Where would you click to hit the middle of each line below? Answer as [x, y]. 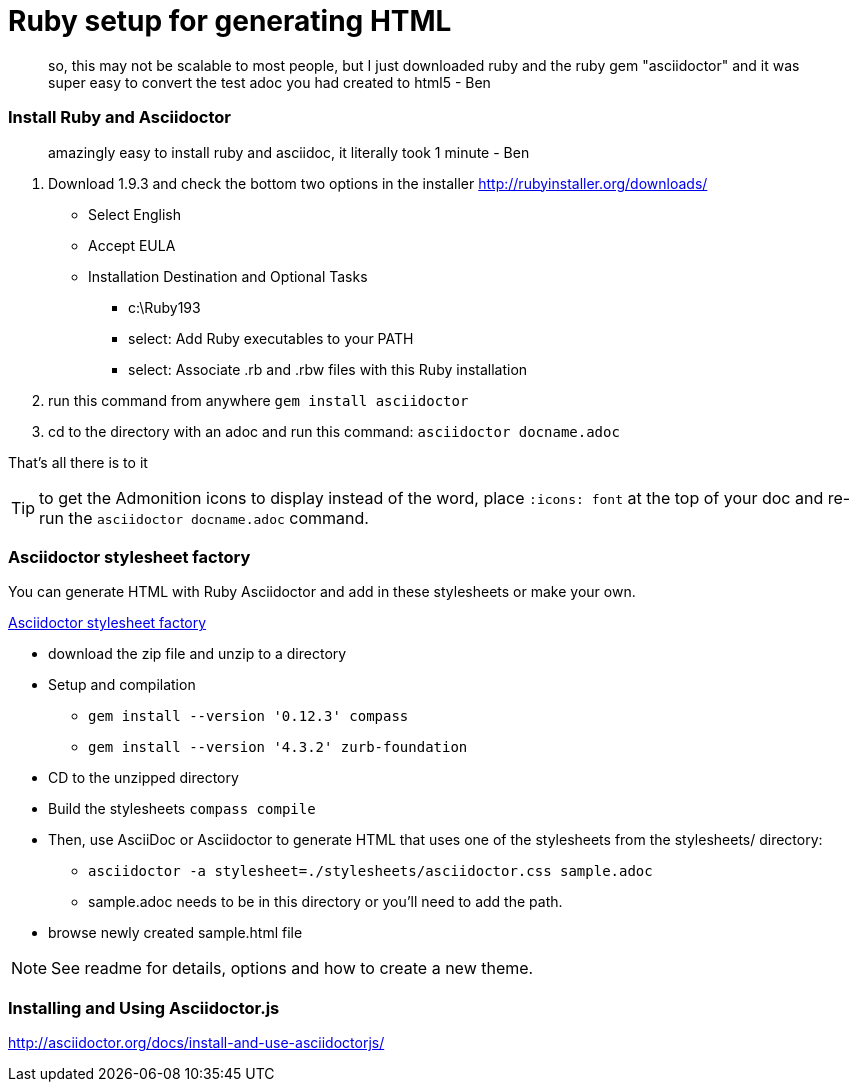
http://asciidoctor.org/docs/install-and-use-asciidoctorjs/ [196, 1042]
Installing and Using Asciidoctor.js [144, 1007]
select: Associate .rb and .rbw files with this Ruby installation [328, 369]
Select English [134, 214]
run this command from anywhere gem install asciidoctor [258, 400]
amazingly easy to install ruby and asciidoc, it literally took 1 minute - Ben [289, 152]
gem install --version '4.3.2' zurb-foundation [278, 747]
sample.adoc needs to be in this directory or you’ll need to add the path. [325, 902]
